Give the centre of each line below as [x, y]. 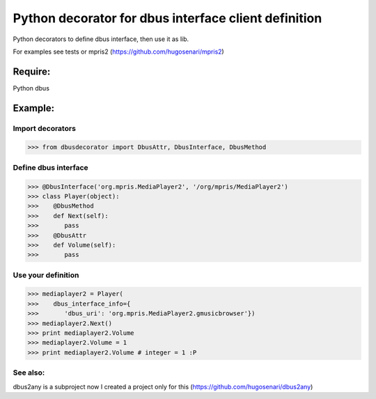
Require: [32, 71]
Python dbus [31, 88]
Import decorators [45, 128]
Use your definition [46, 275]
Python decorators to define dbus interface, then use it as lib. [101, 39]
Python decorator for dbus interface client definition [167, 18]
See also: [29, 373]
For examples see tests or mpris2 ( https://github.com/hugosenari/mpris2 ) [118, 52]
